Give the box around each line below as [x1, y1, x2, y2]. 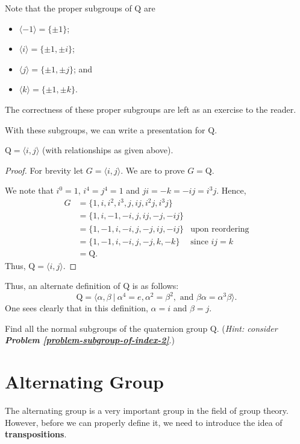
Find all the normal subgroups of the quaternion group [5, 322, 208, 334]
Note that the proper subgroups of [5, 2, 132, 14]
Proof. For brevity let [5, 163, 84, 176]
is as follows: [132, 279, 179, 292]
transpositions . [5, 428, 67, 440]
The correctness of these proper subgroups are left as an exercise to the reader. [5, 103, 296, 115]
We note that [5, 184, 54, 197]
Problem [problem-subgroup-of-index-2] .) [5, 334, 175, 346]
